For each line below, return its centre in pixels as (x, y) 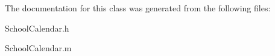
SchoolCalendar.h (37, 28)
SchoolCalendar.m (38, 48)
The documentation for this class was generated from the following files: (138, 8)
